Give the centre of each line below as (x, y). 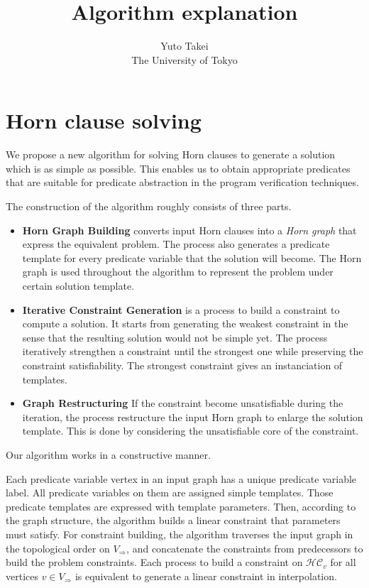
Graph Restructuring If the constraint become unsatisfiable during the (183, 403)
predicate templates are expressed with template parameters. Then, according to (181, 506)
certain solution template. (78, 285)
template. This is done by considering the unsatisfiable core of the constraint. (191, 431)
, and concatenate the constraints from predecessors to (245, 548)
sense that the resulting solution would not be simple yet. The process (175, 337)
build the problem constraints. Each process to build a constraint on (154, 562)
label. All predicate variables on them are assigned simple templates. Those (170, 492)
